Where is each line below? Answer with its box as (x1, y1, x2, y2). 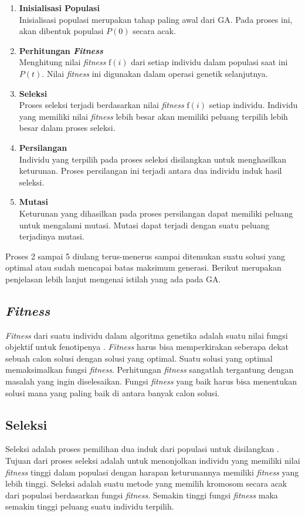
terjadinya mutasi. (19, 230, 84, 242)
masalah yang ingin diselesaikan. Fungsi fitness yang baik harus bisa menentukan (5, 375, 297, 387)
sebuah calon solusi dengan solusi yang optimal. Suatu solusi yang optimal (5, 352, 273, 364)
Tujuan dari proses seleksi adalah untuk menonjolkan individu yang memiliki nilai (5, 454, 300, 467)
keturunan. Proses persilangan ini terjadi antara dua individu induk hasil (19, 164, 282, 177)
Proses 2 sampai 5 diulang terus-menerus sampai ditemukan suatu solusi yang (5, 249, 285, 262)
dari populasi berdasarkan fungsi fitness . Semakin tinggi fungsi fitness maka (5, 488, 278, 501)
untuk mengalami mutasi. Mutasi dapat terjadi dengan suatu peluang (19, 218, 270, 231)
